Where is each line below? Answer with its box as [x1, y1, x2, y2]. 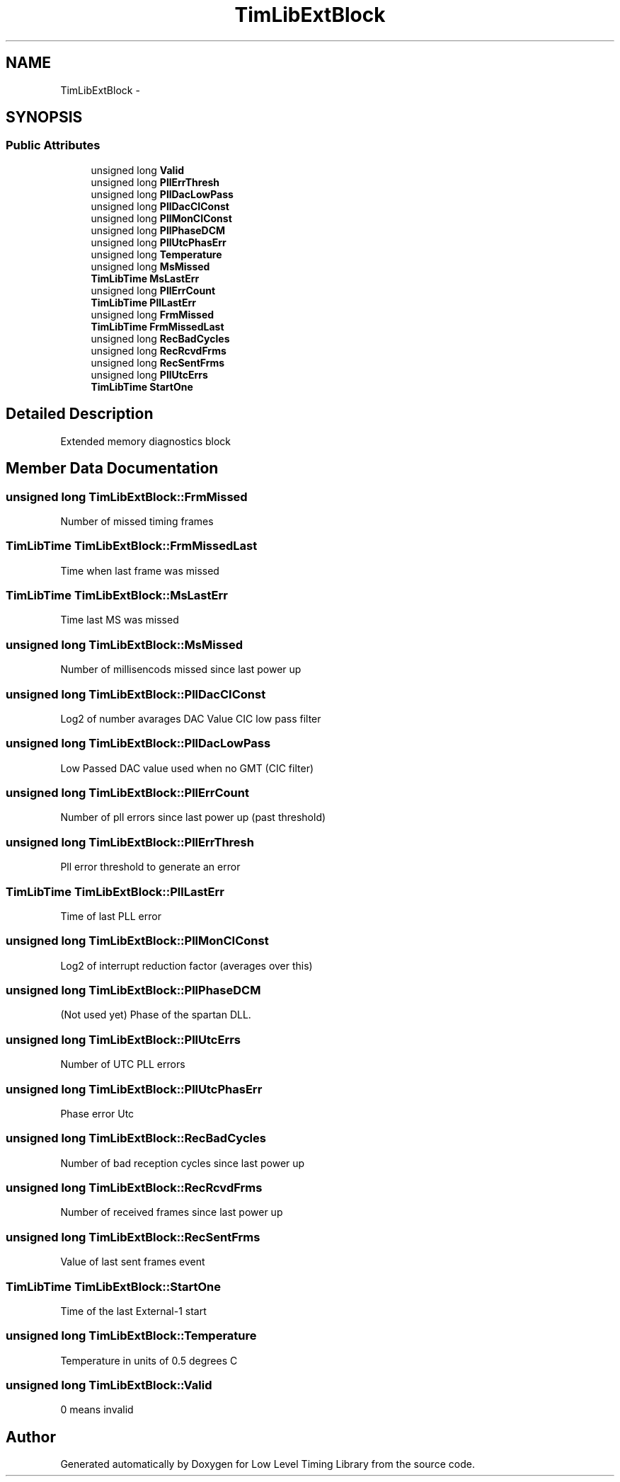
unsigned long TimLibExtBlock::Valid [6, 1378, 212, 1392]
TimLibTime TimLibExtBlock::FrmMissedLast [6, 539, 258, 553]
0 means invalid [60, 1403, 134, 1416]
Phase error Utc [60, 1107, 134, 1120]
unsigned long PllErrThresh [91, 176, 220, 188]
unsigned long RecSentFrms [91, 356, 225, 369]
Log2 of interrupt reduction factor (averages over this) [60, 959, 313, 972]
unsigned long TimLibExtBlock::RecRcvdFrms [6, 1181, 263, 1195]
